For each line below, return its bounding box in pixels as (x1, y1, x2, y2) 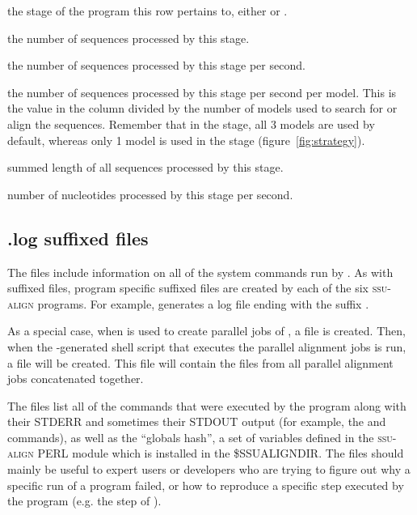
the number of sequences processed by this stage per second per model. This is (7, 83, 397, 100)
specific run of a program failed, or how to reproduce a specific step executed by (7, 476, 404, 493)
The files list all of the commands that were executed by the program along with (7, 397, 406, 414)
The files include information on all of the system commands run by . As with (7, 263, 394, 280)
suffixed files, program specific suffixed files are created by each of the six (7, 279, 369, 296)
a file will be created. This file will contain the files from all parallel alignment (7, 354, 394, 371)
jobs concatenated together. (7, 370, 144, 387)
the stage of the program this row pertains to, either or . (7, 2, 288, 19)
